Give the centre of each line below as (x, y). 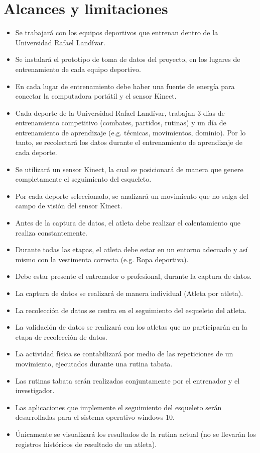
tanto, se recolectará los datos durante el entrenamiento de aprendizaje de (129, 142)
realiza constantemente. (51, 232)
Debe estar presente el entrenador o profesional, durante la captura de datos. (134, 276)
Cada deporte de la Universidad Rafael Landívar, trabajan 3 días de (120, 112)
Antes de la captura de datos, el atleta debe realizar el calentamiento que (128, 223)
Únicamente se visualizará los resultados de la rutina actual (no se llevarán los (136, 434)
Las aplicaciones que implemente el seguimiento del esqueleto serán (118, 407)
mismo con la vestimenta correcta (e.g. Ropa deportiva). (102, 259)
